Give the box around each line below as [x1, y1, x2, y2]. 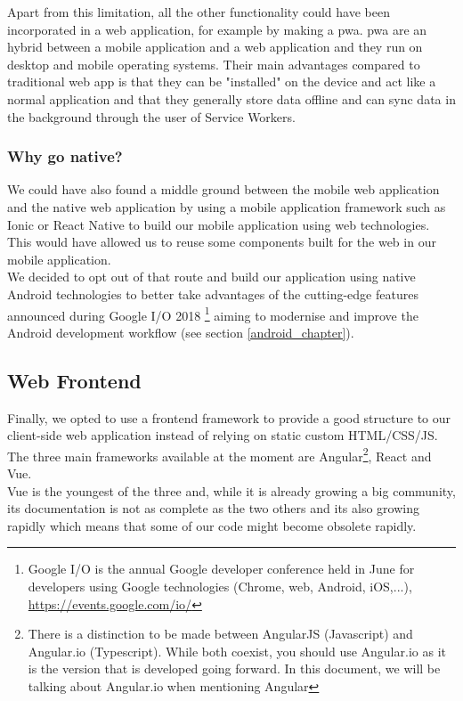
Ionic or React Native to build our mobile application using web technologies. [7, 215, 430, 233]
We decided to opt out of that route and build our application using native [7, 267, 416, 286]
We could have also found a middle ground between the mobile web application [7, 180, 440, 199]
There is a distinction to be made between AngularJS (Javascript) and [28, 624, 413, 643]
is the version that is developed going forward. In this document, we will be [28, 659, 441, 678]
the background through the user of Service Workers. [7, 107, 296, 126]
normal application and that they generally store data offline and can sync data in [7, 89, 456, 108]
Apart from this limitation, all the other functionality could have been [7, 3, 390, 20]
